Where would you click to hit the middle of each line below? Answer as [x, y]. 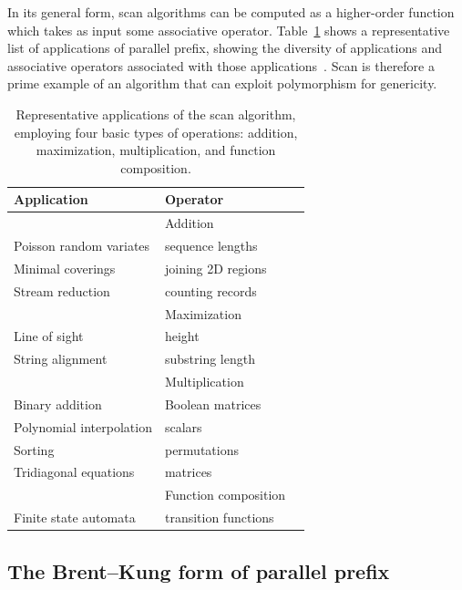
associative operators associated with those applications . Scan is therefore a [221, 65]
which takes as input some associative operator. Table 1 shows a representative [229, 30]
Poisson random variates [82, 246]
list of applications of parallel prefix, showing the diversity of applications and [225, 48]
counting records [210, 290]
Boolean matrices [213, 404]
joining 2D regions [216, 268]
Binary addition [58, 404]
